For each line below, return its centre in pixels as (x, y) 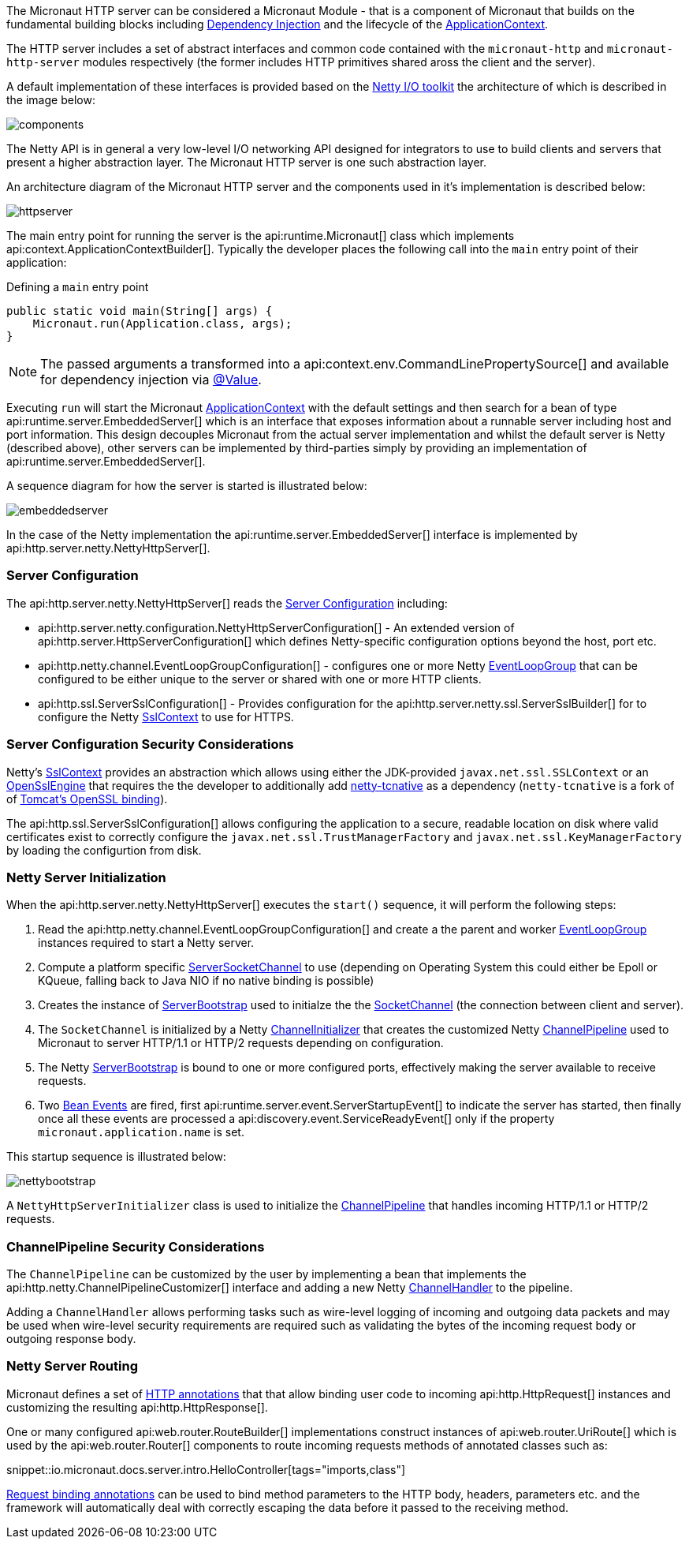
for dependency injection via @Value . (151, 380)
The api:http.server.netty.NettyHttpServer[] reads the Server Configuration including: (227, 603)
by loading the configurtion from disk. (104, 850)
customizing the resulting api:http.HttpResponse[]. (137, 1407)
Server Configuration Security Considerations (150, 744)
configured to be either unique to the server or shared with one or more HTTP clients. (260, 679)
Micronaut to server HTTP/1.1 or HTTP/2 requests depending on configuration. (241, 1043)
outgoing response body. (71, 1339)
